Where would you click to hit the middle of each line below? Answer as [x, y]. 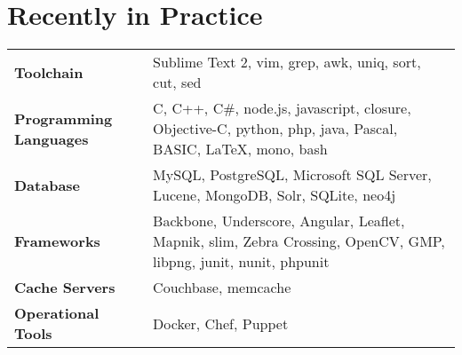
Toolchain [49, 72]
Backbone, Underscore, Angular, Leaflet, [279, 221]
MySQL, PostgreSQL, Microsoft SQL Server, [292, 175]
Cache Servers [65, 288]
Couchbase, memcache [222, 288]
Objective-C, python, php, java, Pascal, [275, 129]
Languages [52, 138]
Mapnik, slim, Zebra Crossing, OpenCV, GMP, [299, 241]
